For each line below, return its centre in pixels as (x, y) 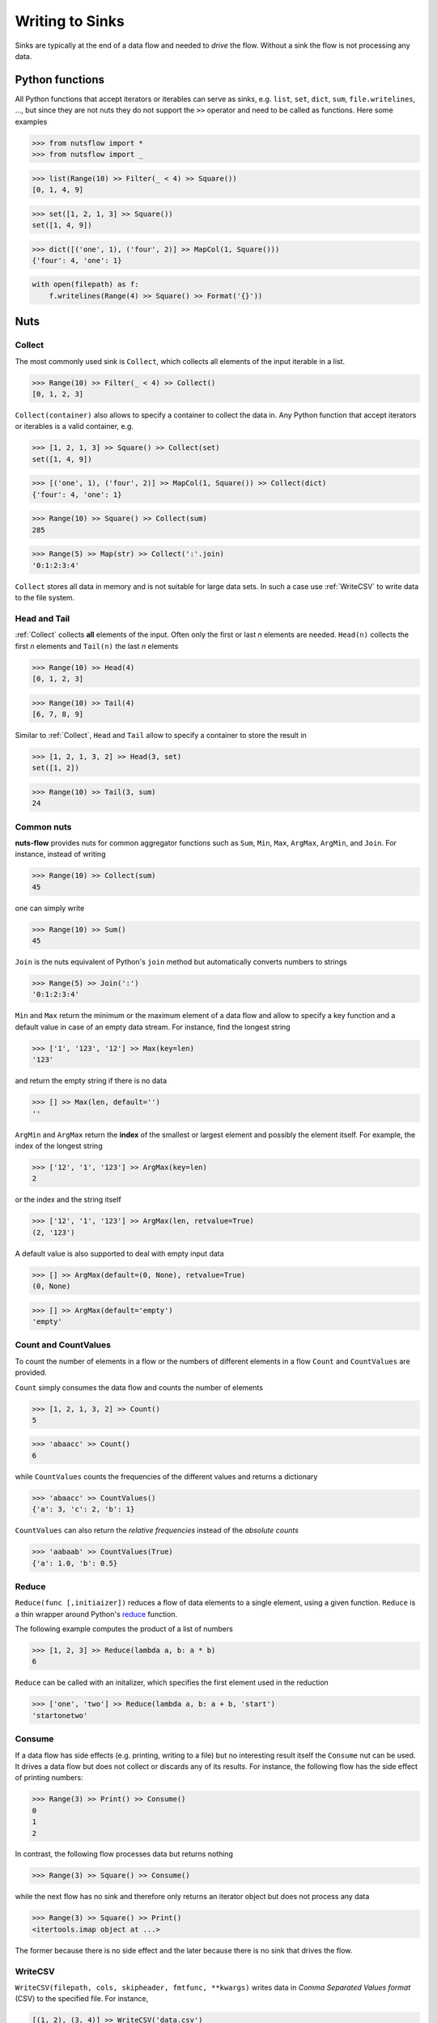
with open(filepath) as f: (85, 284)
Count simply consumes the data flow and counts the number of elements (139, 1387)
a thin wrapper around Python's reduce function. (96, 1614)
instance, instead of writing (60, 855)
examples (31, 121)
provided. (31, 1372)
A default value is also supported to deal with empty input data (119, 1253)
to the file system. (45, 598)
